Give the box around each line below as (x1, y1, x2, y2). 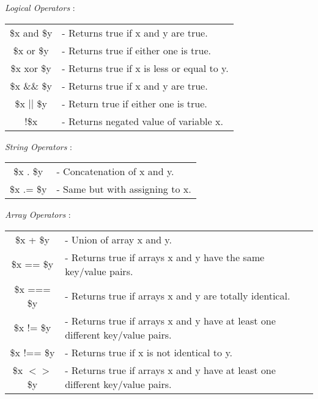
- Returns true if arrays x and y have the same (65, 250, 265, 264)
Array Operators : (5, 208, 71, 221)
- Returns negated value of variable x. (62, 113, 223, 128)
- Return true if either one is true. (62, 96, 207, 110)
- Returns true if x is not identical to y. (65, 345, 232, 359)
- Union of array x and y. (65, 232, 172, 246)
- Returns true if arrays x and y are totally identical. (65, 289, 290, 303)
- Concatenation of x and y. (56, 164, 174, 179)
